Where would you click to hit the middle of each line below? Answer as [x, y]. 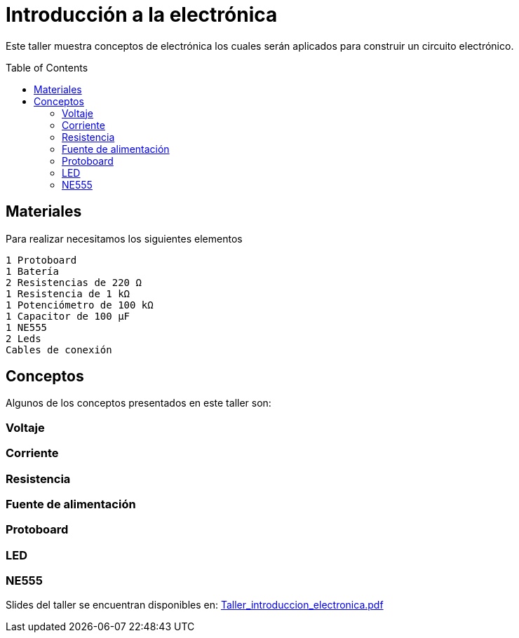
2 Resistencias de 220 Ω [74, 282]
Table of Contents [47, 67]
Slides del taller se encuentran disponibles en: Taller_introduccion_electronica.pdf [195, 605]
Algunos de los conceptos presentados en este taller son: [139, 403]
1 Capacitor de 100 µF [68, 316]
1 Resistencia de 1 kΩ [68, 293]
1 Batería [32, 271]
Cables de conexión [59, 349]
